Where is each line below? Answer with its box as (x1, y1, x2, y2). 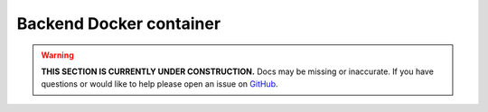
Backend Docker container (16, 14, 221, 33)
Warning (41, 50, 74, 61)
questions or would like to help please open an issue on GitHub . (41, 79, 279, 89)
